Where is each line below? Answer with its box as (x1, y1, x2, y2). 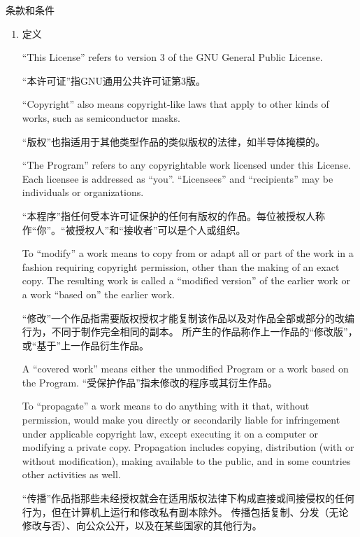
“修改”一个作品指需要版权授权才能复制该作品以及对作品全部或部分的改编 (22, 310, 355, 325)
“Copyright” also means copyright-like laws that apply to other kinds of (22, 97, 329, 111)
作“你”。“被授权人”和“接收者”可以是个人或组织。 (22, 222, 246, 237)
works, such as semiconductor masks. (22, 110, 180, 125)
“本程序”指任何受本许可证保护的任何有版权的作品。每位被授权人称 (22, 208, 326, 223)
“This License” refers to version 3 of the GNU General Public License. (22, 50, 323, 64)
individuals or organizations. (22, 185, 144, 200)
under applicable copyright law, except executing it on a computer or (22, 426, 319, 440)
